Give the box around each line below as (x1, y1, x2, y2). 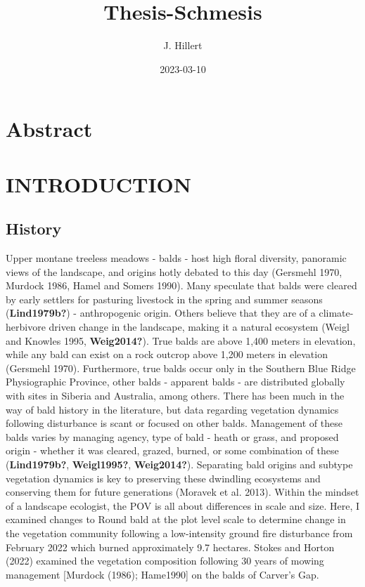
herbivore (6, 319, 46, 334)
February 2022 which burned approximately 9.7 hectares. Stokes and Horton (6, 539, 335, 554)
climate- (319, 305, 354, 320)
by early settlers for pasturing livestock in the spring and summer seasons (6, 291, 323, 306)
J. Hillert (163, 38, 203, 53)
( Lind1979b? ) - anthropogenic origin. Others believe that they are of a (6, 305, 316, 320)
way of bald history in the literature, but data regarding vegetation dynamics (6, 402, 339, 416)
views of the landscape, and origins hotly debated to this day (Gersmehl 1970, (6, 264, 342, 279)
